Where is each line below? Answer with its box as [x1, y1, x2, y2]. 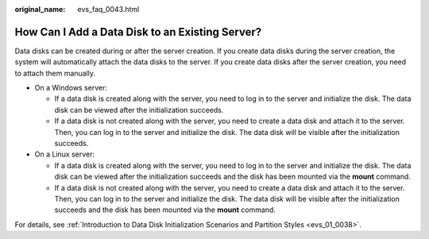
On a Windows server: [34, 83, 107, 93]
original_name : [14, 5, 66, 13]
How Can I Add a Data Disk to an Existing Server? [14, 25, 262, 39]
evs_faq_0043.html [77, 5, 140, 13]
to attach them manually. [14, 68, 95, 78]
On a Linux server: [34, 149, 95, 159]
